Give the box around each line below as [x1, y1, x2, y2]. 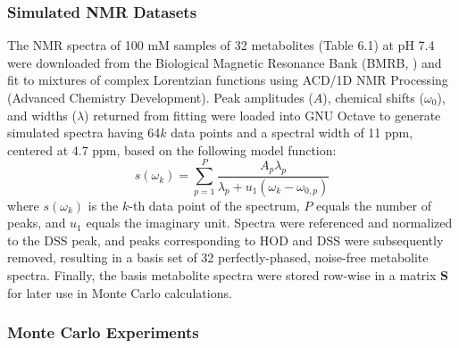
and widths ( [7, 105, 77, 124]
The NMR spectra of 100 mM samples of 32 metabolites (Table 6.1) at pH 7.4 [7, 36, 435, 54]
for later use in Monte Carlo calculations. [7, 283, 232, 302]
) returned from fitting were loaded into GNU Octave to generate [84, 105, 441, 124]
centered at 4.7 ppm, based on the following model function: [7, 140, 337, 159]
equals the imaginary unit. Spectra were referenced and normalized [86, 213, 453, 232]
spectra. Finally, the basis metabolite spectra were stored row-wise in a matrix [7, 265, 437, 284]
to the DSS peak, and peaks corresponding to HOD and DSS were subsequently [7, 230, 444, 249]
